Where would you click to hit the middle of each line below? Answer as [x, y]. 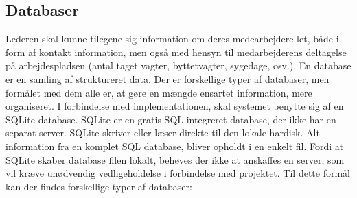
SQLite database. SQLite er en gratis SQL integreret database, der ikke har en [171, 119]
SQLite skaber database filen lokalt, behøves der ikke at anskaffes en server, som [175, 159]
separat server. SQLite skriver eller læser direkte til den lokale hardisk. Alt [163, 133]
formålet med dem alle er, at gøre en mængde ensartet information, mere [159, 92]
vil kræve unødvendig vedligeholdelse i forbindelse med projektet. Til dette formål [178, 173]
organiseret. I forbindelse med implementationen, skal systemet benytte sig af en [175, 106]
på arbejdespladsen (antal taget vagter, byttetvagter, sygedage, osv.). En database [178, 65]
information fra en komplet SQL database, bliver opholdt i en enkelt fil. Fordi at [175, 146]
